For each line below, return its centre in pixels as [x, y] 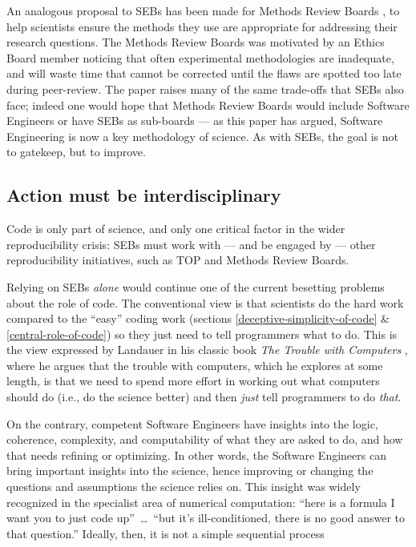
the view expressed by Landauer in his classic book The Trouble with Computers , [207, 350]
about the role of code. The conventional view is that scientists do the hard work [205, 302]
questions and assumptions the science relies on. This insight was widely [184, 487]
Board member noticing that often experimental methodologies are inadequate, [200, 57]
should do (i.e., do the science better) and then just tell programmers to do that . [204, 397]
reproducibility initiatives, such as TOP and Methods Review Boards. [178, 260]
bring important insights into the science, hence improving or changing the [190, 471]
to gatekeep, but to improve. [76, 152]
